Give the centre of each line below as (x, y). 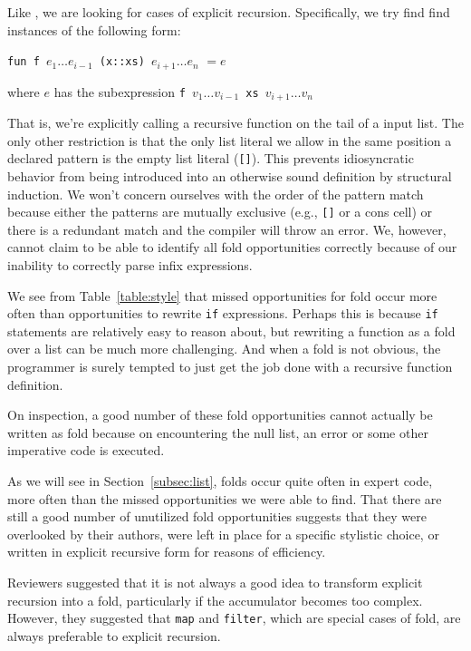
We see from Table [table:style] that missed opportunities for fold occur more (222, 295)
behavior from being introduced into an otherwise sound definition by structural (230, 175)
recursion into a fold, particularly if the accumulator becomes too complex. (215, 600)
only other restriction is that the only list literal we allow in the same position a (230, 140)
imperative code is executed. (86, 450)
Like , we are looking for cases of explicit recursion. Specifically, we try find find (229, 12)
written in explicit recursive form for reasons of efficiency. (167, 552)
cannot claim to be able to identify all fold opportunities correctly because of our (232, 247)
